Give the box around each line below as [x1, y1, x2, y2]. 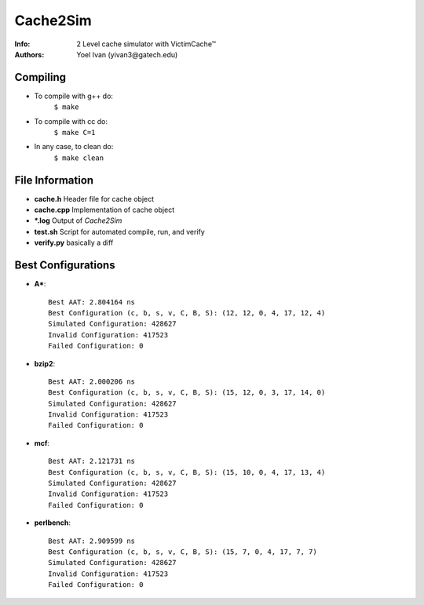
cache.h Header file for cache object [34, 194, 155, 203]
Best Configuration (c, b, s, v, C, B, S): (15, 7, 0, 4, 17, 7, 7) [48, 547, 317, 556]
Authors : [14, 49, 45, 59]
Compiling [14, 71, 67, 84]
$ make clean [53, 153, 104, 162]
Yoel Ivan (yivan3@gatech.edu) [76, 49, 178, 59]
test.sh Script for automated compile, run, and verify [34, 227, 206, 236]
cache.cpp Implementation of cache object [34, 205, 175, 215]
